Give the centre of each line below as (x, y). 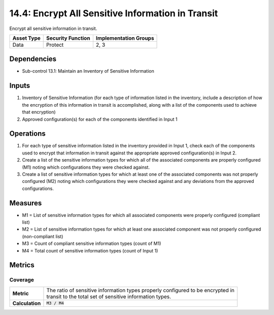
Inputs (20, 86)
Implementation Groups (125, 38)
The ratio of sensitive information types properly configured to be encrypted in (141, 290)
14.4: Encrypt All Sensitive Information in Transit (114, 13)
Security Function (68, 38)
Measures (26, 203)
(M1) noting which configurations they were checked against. (86, 167)
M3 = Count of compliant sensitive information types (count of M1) (92, 243)
